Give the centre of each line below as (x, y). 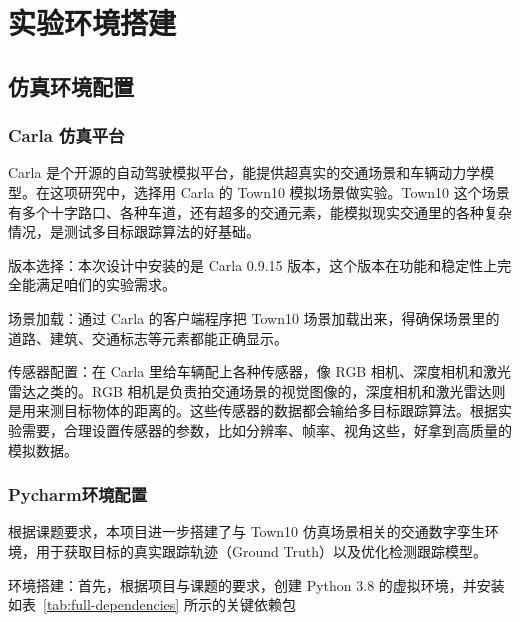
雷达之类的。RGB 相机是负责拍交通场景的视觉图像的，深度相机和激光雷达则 (257, 390)
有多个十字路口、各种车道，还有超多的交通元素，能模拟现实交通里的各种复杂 (260, 211)
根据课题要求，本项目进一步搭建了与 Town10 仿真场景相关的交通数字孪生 (246, 531)
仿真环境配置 (71, 85)
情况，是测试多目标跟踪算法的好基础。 (134, 231)
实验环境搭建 (92, 22)
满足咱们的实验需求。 (105, 284)
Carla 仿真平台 (66, 135)
